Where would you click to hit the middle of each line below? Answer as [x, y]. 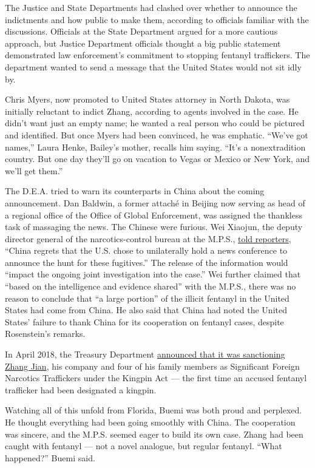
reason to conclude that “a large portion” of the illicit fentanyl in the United [147, 298]
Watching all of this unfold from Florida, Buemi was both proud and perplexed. [154, 410]
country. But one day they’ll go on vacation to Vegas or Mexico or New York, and [157, 159]
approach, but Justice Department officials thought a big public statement [143, 43]
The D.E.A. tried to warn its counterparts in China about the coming [135, 191]
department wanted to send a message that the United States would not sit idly [153, 66]
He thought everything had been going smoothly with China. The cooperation [150, 422]
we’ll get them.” [34, 170]
